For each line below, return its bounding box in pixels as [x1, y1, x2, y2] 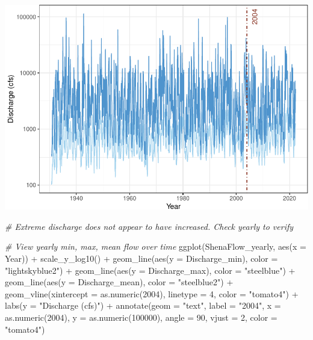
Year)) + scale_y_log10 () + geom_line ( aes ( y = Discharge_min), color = [5, 252, 278, 264]
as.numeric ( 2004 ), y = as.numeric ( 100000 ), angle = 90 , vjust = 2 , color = [5, 311, 277, 323]
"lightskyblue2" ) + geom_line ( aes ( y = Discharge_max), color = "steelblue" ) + [5, 264, 296, 276]
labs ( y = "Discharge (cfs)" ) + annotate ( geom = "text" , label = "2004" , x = [5, 299, 281, 312]
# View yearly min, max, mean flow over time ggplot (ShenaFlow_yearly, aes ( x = [5, 240, 307, 253]
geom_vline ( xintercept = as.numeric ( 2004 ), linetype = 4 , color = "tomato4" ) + [5, 287, 299, 300]
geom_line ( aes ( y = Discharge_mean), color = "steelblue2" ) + [5, 276, 234, 288]
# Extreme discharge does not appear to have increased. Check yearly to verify [5, 220, 294, 232]
